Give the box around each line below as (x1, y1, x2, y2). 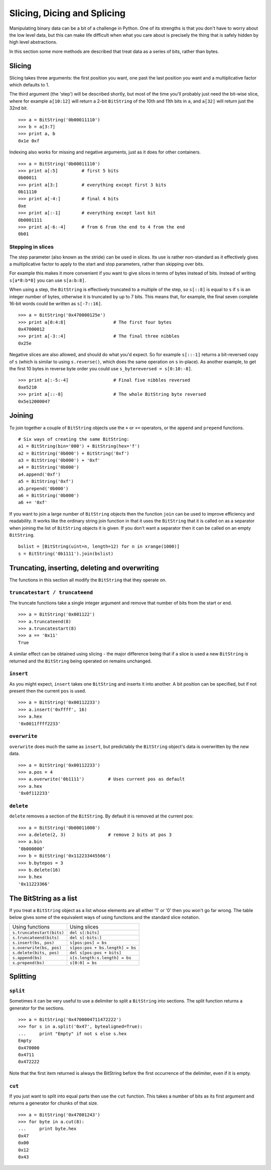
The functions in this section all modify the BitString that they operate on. (9, 576, 167, 583)
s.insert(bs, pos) (12, 940, 55, 946)
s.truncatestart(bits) (12, 930, 65, 936)
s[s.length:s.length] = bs (69, 955, 131, 961)
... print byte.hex (18, 1126, 77, 1132)
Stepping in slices (9, 243, 54, 250)
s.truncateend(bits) (12, 935, 60, 941)
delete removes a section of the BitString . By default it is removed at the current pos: (9, 813, 194, 819)
